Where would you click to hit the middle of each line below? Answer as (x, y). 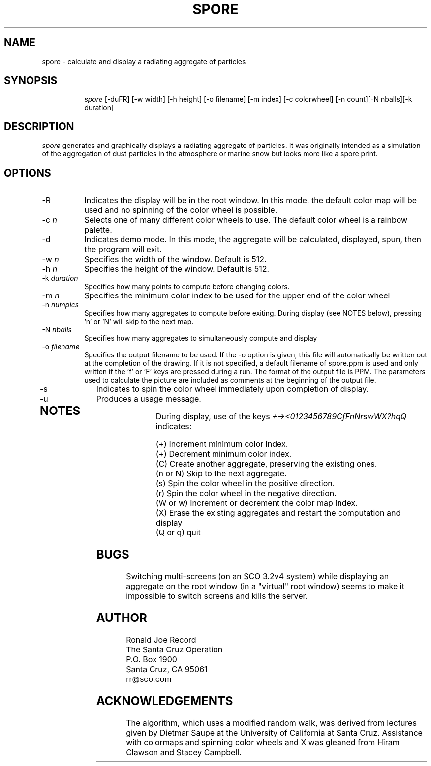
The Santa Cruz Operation (174, 649)
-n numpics (61, 305)
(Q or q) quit (178, 533)
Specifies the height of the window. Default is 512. (177, 269)
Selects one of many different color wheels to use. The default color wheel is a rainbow (246, 220)
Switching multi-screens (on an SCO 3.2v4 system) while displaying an (258, 576)
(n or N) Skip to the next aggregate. (221, 474)
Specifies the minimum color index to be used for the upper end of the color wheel (237, 296)
